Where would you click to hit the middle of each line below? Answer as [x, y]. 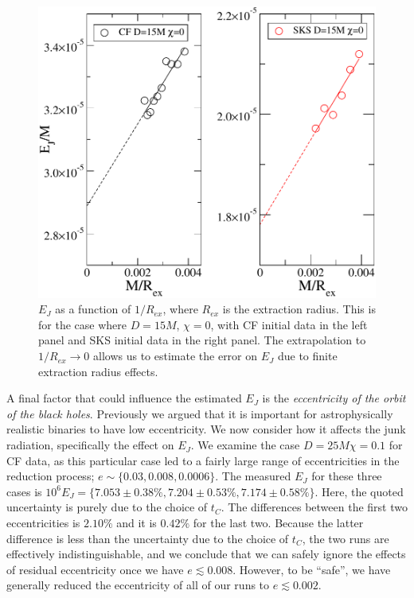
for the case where [82, 324]
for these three [347, 476]
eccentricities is [43, 523]
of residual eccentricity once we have [95, 569]
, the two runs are [346, 538]
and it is [137, 523]
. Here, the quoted [359, 491]
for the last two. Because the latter [278, 523]
